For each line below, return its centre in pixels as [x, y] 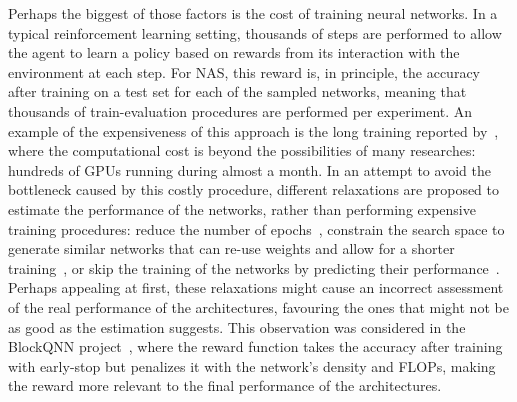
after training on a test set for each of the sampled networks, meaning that [237, 91]
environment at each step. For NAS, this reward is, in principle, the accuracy [244, 71]
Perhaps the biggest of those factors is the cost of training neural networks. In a [253, 13]
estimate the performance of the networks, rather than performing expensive [242, 208]
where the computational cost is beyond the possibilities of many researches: [242, 150]
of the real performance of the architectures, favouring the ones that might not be [258, 306]
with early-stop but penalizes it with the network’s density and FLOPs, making [252, 365]
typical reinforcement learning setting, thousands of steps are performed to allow [255, 32]
